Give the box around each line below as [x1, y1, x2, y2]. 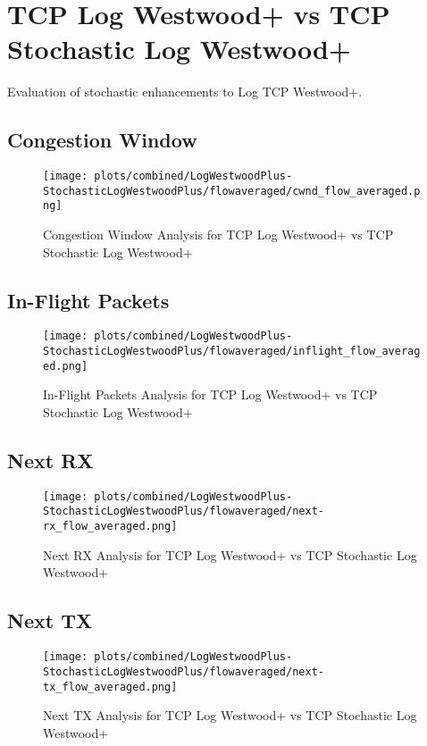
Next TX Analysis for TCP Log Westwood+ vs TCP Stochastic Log [43, 706, 417, 725]
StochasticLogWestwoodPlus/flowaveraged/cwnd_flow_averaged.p [43, 184, 421, 197]
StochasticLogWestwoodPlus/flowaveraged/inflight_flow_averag [43, 345, 421, 358]
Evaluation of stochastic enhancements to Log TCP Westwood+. [7, 82, 363, 101]
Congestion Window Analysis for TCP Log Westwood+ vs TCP [43, 225, 394, 244]
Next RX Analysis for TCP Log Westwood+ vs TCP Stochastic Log [43, 545, 417, 564]
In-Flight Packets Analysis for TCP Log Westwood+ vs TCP [43, 385, 378, 404]
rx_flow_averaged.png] [43, 520, 178, 533]
